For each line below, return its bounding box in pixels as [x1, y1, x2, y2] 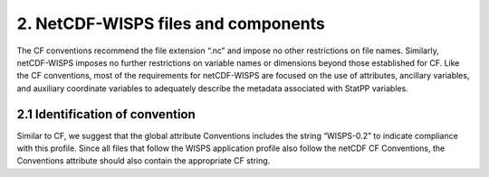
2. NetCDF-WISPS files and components [16, 14, 326, 33]
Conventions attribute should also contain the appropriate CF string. [16, 155, 271, 166]
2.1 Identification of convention [16, 107, 197, 122]
